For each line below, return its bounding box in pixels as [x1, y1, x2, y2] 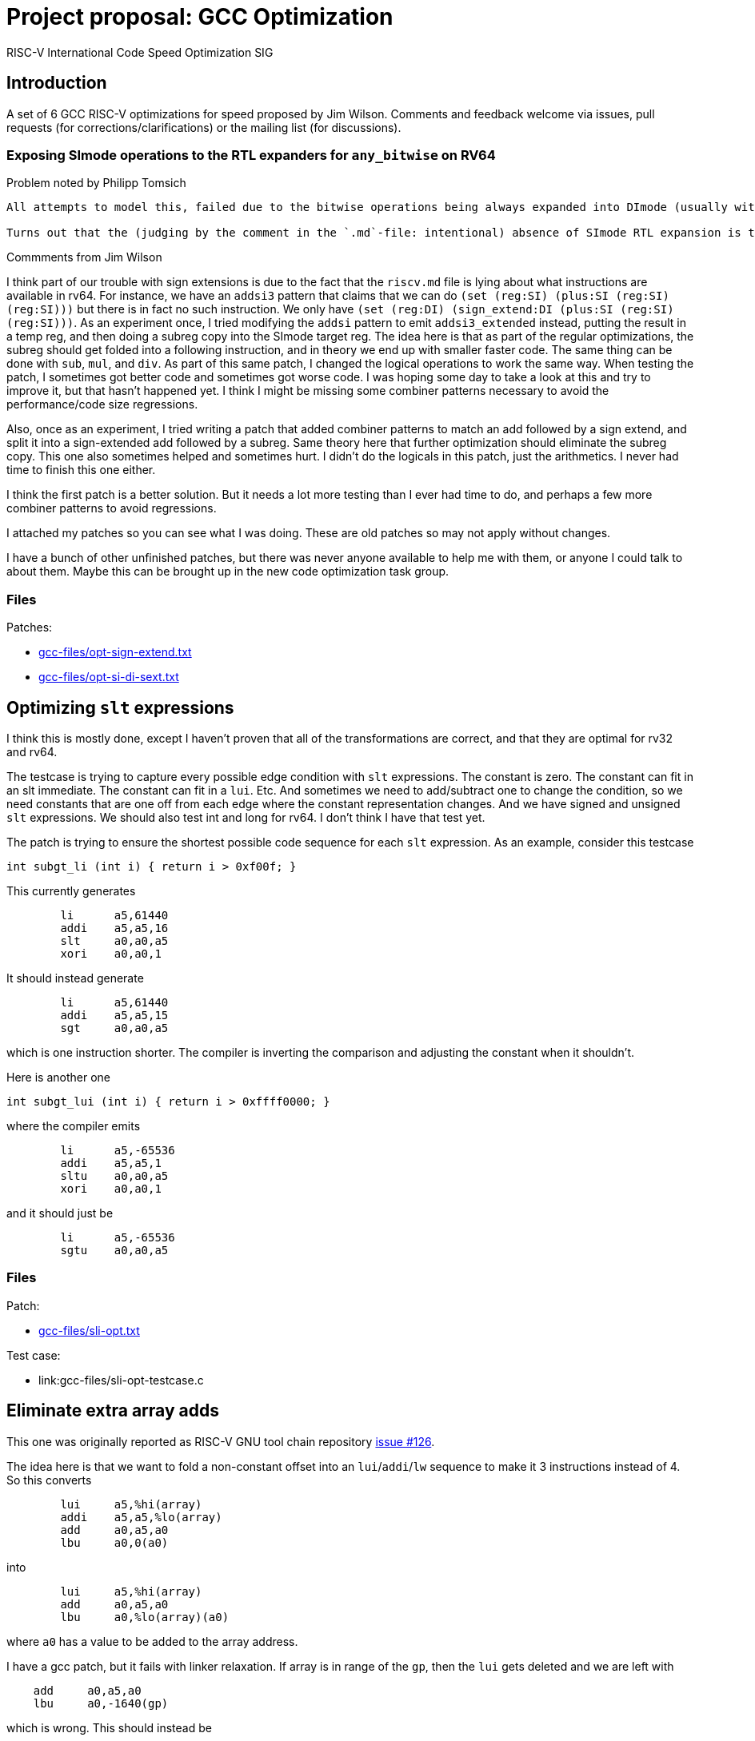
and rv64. [6, 744, 58, 759]
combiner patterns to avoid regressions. [6, 501, 217, 516]
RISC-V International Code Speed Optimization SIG [6, 45, 274, 59]
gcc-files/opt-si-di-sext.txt [38, 670, 179, 684]
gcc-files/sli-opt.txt [38, 1323, 140, 1337]
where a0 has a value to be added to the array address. [6, 1634, 298, 1648]
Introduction [6, 73, 107, 94]
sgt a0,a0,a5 [60, 1021, 169, 1034]
